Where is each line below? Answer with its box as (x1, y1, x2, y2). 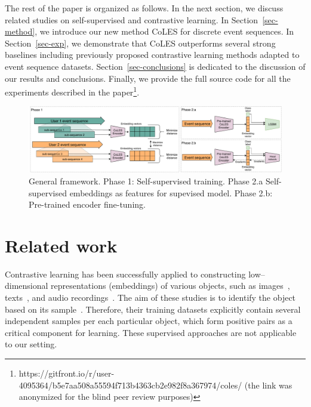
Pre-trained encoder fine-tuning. (29, 198, 146, 211)
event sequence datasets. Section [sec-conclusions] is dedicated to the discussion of (5, 60, 306, 72)
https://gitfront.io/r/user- (19, 367, 115, 380)
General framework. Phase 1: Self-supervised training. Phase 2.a (29, 174, 263, 187)
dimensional (5, 279, 48, 292)
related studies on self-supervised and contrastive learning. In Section (5, 13, 258, 26)
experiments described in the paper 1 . (5, 84, 140, 98)
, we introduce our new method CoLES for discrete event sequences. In (35, 25, 294, 38)
